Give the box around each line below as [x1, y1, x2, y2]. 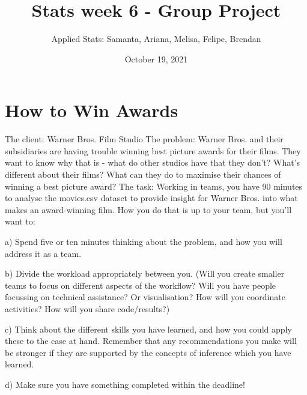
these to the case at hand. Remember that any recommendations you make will [5, 334, 297, 347]
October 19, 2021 [124, 52, 188, 65]
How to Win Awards [5, 98, 178, 122]
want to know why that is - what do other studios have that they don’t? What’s [5, 156, 300, 169]
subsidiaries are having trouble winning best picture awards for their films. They [5, 144, 301, 157]
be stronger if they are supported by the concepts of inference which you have [5, 346, 291, 358]
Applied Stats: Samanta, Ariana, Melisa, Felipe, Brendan [51, 32, 261, 45]
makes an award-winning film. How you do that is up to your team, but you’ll [5, 203, 292, 216]
